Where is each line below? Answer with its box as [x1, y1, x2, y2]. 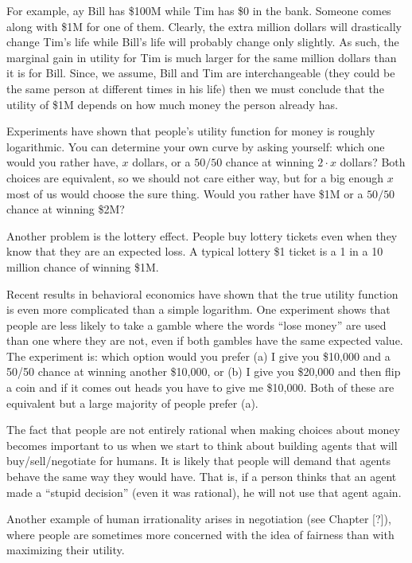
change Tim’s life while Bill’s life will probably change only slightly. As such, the [6, 33, 399, 50]
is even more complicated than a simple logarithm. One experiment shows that [6, 301, 391, 318]
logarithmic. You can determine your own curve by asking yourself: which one [6, 138, 385, 154]
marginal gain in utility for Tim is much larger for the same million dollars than [6, 49, 397, 65]
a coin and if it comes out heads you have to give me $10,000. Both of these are [6, 379, 395, 396]
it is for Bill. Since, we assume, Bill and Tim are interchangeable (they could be [6, 65, 395, 81]
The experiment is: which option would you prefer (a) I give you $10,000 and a [6, 347, 391, 364]
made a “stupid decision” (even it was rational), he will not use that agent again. [6, 483, 402, 500]
